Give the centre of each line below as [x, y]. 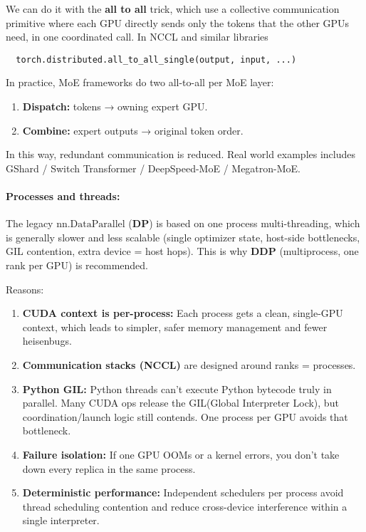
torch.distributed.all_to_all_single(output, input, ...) [156, 59]
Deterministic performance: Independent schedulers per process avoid [183, 492]
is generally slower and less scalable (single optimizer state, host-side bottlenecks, [183, 237]
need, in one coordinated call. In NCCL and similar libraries [137, 37]
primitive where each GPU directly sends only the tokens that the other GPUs [178, 22]
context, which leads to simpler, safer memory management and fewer [175, 327]
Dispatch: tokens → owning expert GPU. [115, 106]
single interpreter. [61, 520]
